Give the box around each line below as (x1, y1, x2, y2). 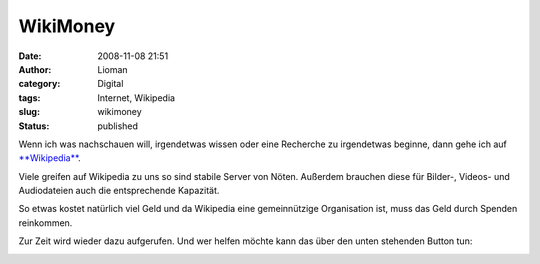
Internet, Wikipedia (97, 91, 175, 104)
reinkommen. (18, 216, 73, 229)
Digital (97, 78, 124, 90)
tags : (18, 91, 41, 104)
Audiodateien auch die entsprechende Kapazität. (18, 185, 220, 197)
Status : (18, 120, 50, 132)
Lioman (97, 63, 129, 75)
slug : (18, 106, 40, 118)
